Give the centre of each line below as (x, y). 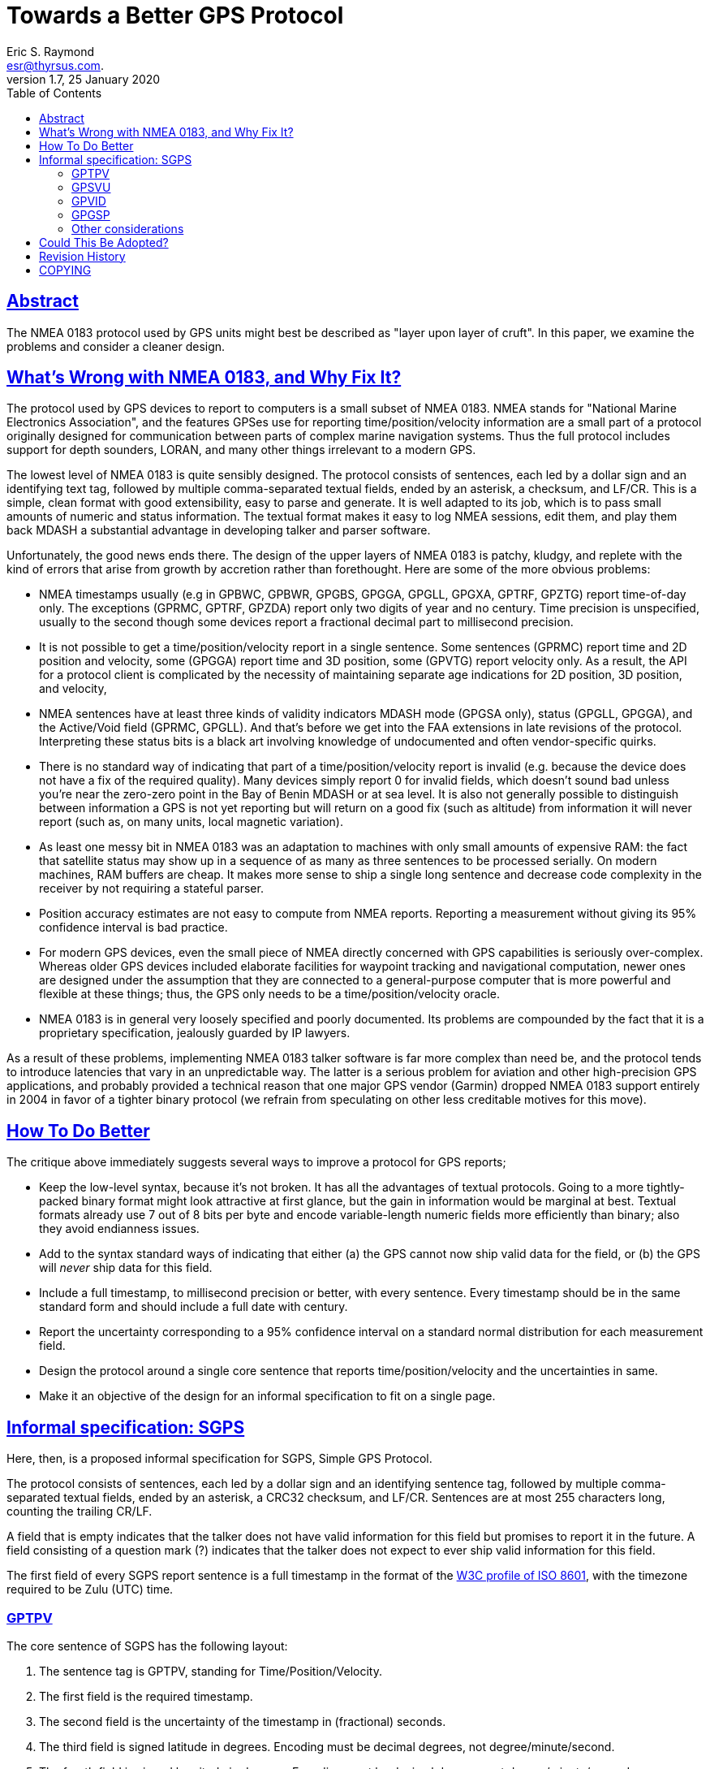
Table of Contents (54, 93)
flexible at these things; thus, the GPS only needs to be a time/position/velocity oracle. (270, 994)
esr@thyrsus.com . (55, 65)
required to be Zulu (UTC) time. (90, 1590)
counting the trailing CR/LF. (80, 1512)
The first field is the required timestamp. (146, 1696)
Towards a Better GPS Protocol (175, 15)
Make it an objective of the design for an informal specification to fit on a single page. (267, 1396)
